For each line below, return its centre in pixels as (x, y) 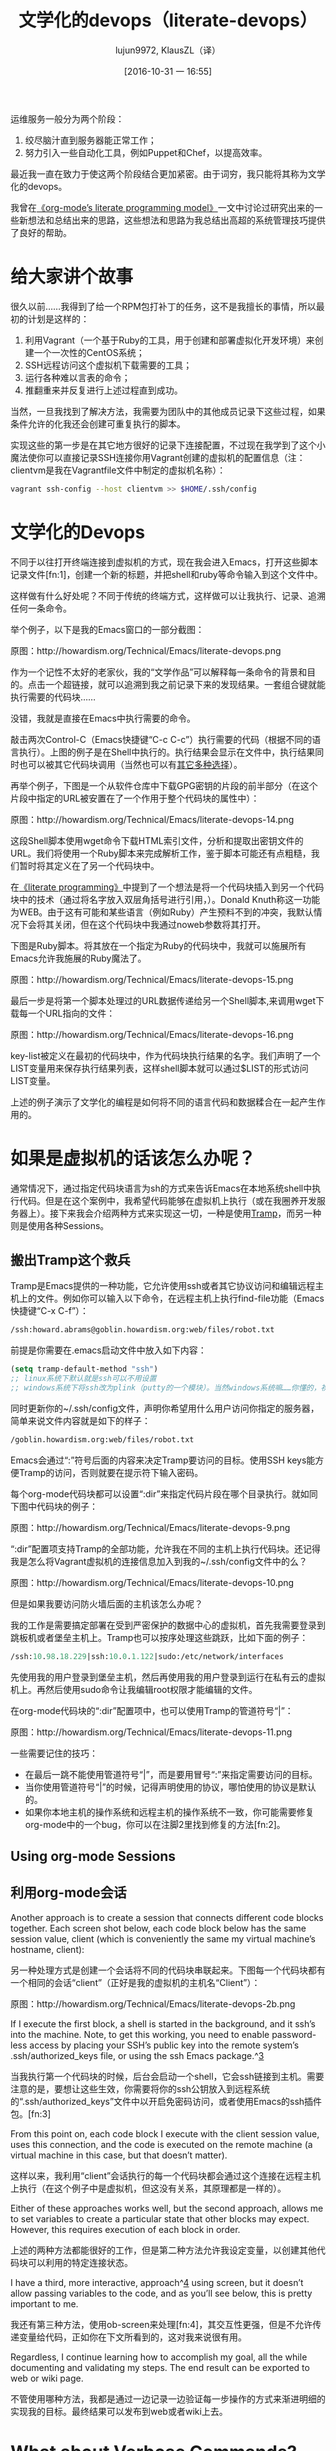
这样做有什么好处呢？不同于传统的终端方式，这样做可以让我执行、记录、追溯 (168, 595)
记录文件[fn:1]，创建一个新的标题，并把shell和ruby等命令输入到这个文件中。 (166, 574)
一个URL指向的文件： (71, 1013)
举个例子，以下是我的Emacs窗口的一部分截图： (107, 629)
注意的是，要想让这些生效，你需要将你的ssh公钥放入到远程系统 (140, 2088)
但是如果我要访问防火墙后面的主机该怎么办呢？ (106, 1603)
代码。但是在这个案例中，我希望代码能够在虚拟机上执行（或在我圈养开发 (167, 1200)
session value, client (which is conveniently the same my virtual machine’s (163, 1938)
